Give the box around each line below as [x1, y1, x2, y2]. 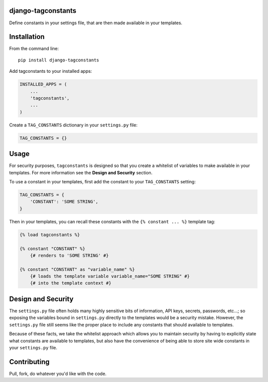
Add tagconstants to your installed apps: [9, 68, 92, 74]
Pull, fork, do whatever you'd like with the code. [9, 371, 107, 377]
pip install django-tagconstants [18, 57, 99, 63]
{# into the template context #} [30, 280, 112, 286]
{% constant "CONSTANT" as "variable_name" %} [19, 267, 135, 272]
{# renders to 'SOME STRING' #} [30, 253, 109, 258]
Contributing [9, 357, 50, 366]
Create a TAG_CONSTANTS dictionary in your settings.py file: [9, 122, 137, 128]
